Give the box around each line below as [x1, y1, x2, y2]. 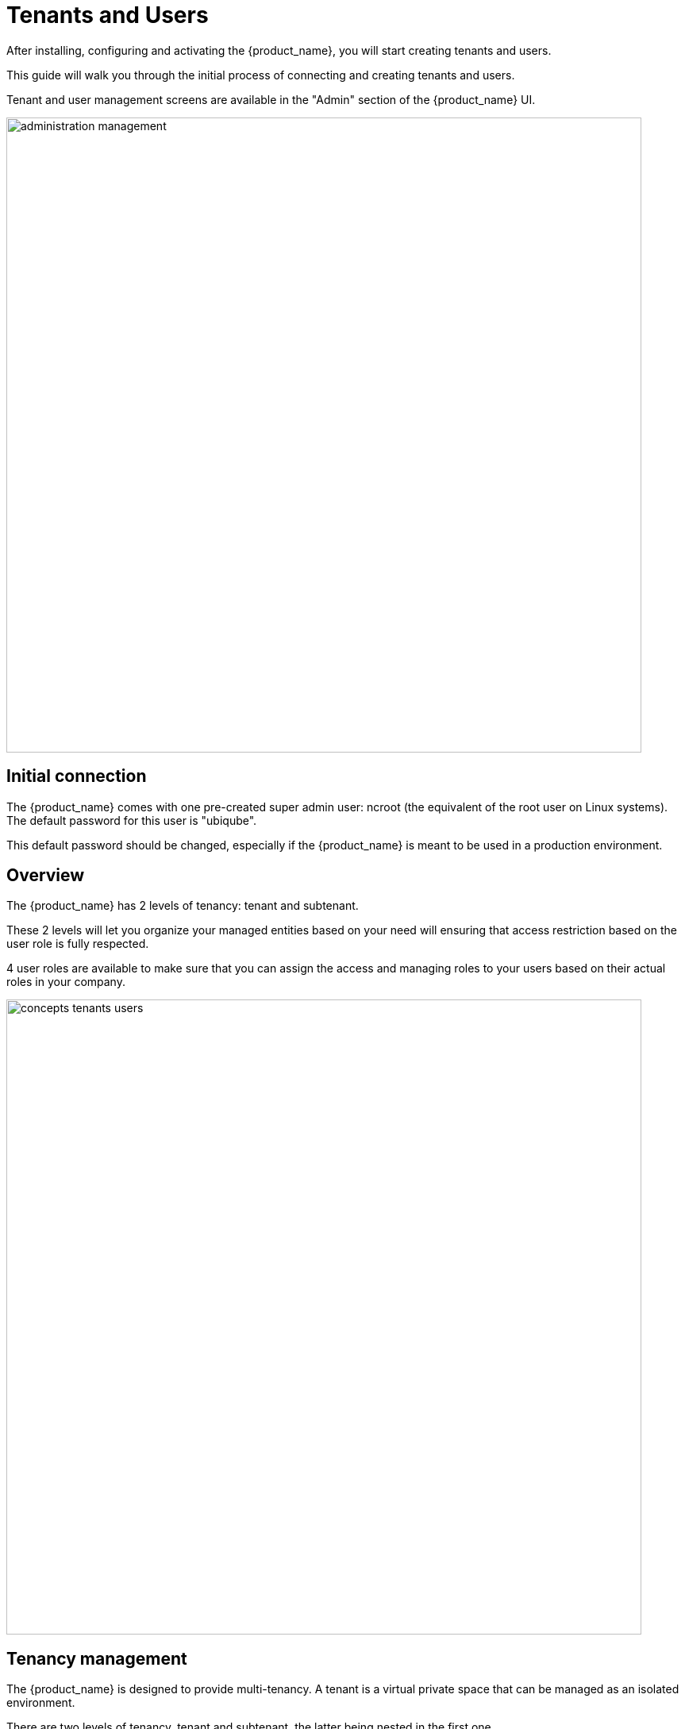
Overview [6, 865, 85, 886]
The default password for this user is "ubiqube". [6, 813, 257, 827]
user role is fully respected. [6, 937, 149, 951]
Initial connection [6, 766, 147, 787]
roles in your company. [6, 975, 125, 989]
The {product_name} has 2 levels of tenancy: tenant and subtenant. [6, 899, 359, 913]
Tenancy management [6, 1648, 187, 1669]
